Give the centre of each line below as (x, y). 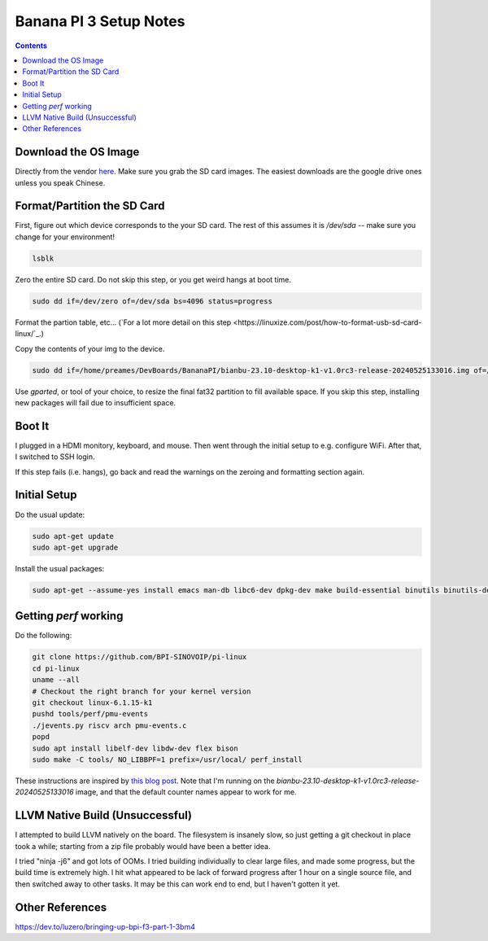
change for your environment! (65, 237)
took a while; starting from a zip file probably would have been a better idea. (143, 846)
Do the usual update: (50, 514)
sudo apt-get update (73, 536)
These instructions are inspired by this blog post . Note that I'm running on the (145, 781)
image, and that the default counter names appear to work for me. (186, 792)
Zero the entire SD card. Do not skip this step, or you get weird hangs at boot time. (153, 279)
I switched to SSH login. (55, 457)
